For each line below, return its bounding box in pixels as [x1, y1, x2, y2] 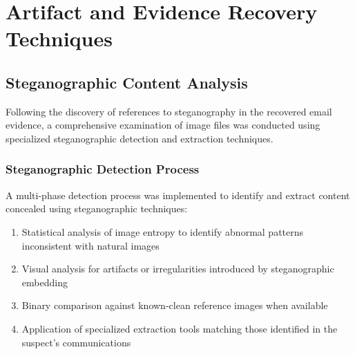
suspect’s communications [21, 335, 131, 349]
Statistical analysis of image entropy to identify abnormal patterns [21, 224, 304, 239]
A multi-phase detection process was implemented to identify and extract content [6, 187, 350, 202]
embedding [21, 274, 68, 289]
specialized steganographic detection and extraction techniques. [6, 131, 274, 145]
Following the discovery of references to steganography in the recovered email [6, 104, 332, 118]
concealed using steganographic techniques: [6, 201, 188, 216]
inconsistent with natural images [21, 238, 160, 252]
